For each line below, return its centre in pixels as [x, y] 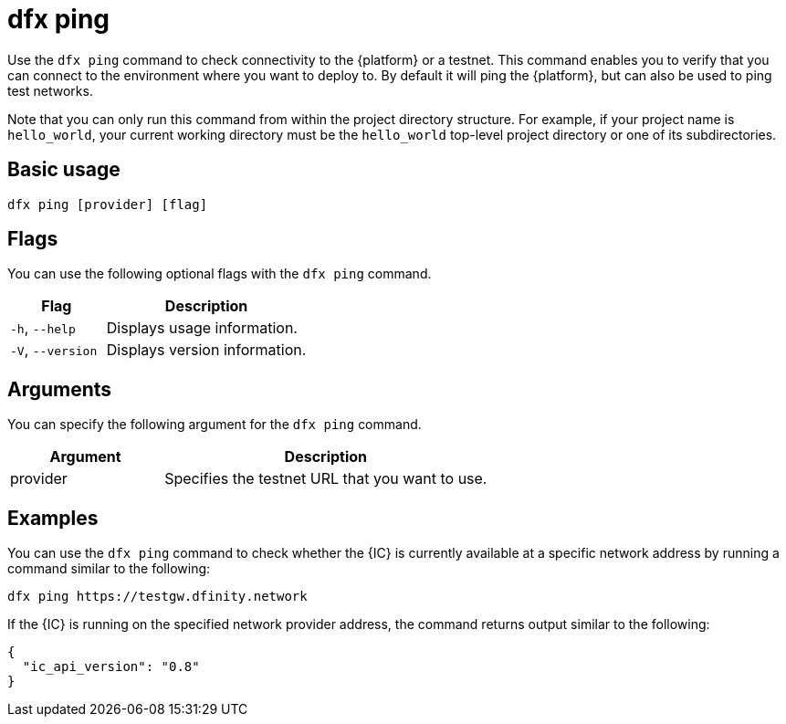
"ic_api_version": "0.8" [111, 667]
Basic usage [64, 170]
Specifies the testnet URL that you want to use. [326, 479]
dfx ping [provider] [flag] [108, 204]
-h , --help [43, 328]
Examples [53, 518]
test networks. [50, 90]
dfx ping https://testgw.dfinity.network [157, 597]
